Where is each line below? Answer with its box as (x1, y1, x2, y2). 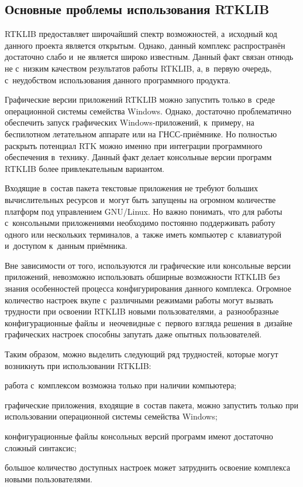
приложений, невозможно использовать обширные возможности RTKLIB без (5, 270, 280, 283)
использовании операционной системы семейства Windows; (5, 410, 218, 422)
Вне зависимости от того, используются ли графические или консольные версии (5, 259, 291, 271)
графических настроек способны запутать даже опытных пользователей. (5, 328, 262, 340)
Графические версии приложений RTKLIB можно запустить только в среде (5, 93, 276, 106)
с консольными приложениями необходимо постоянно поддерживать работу (5, 217, 276, 229)
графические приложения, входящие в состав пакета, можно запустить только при (5, 398, 299, 411)
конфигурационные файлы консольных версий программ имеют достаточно (5, 430, 273, 442)
